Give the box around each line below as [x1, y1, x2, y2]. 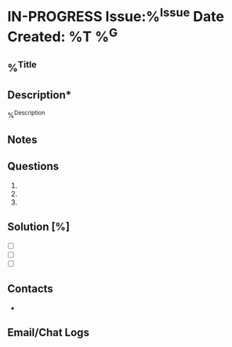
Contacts [7, 282, 54, 296]
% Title [7, 59, 37, 75]
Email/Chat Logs [7, 326, 89, 339]
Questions [7, 160, 60, 173]
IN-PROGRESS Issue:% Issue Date [7, 5, 225, 26]
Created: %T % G [7, 24, 118, 46]
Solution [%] [7, 220, 70, 234]
